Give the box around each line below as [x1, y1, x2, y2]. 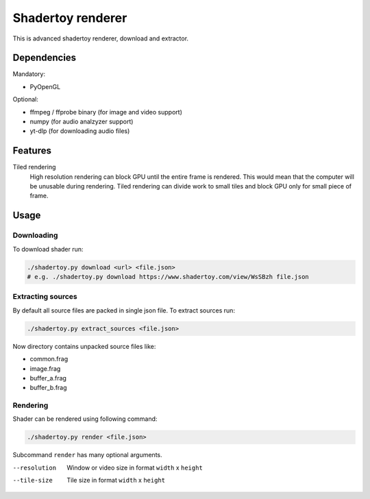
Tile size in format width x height [66, 476, 166, 485]
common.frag [29, 355, 69, 363]
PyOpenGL [29, 82, 61, 90]
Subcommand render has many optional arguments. [12, 451, 162, 459]
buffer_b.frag [29, 384, 68, 392]
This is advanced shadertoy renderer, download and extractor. [12, 34, 188, 42]
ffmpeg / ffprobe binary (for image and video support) [29, 108, 183, 116]
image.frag [29, 364, 61, 373]
